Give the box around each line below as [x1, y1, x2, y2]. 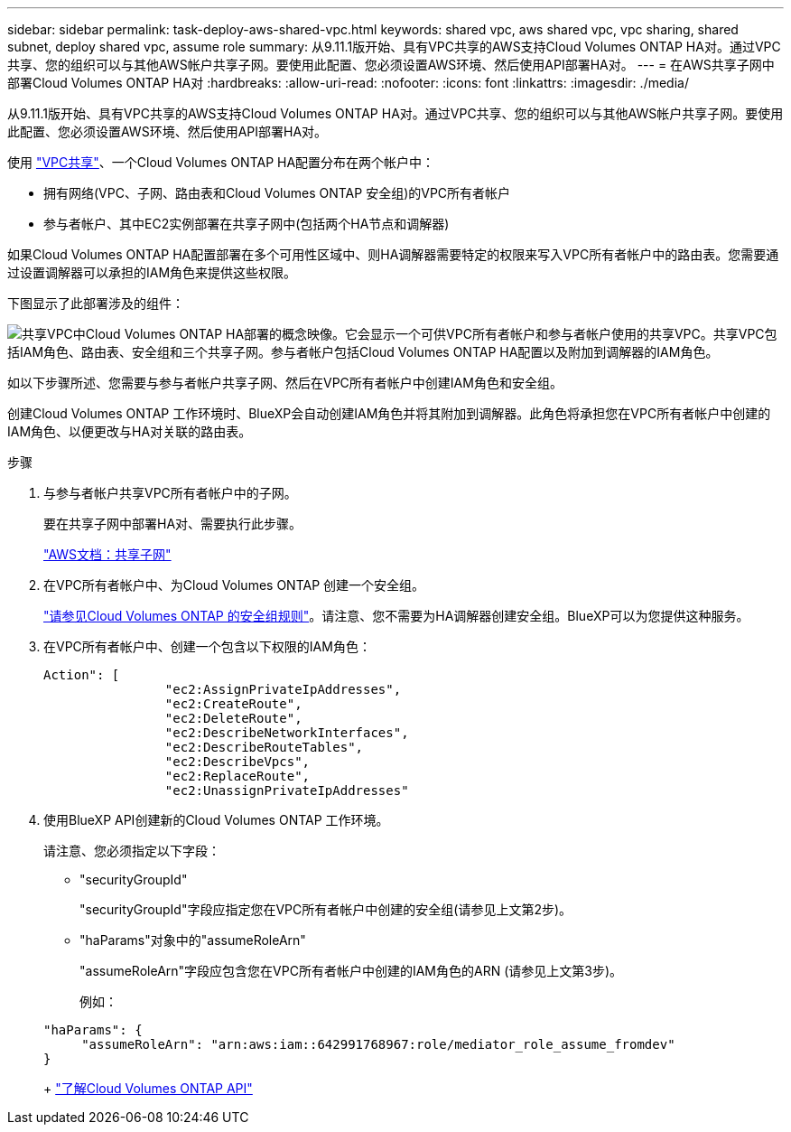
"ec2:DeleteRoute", [164, 711, 302, 725]
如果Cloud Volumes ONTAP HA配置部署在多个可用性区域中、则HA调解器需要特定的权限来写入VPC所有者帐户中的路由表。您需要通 [7, 247, 779, 262]
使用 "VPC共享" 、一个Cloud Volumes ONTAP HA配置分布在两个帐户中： [7, 154, 435, 170]
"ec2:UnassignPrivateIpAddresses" [164, 783, 409, 798]
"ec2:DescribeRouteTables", [164, 740, 364, 754]
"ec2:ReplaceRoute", [164, 769, 311, 783]
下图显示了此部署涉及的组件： [7, 295, 184, 311]
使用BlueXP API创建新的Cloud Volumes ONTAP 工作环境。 [43, 812, 389, 828]
